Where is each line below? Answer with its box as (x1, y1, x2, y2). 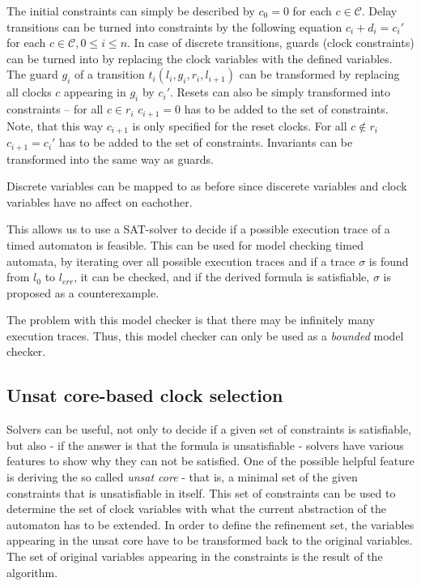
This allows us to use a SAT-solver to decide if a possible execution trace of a (6, 220, 390, 237)
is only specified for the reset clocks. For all (132, 117, 347, 134)
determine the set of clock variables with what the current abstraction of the (6, 500, 387, 517)
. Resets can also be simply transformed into (169, 83, 391, 101)
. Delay (361, 2, 398, 19)
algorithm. (6, 563, 58, 580)
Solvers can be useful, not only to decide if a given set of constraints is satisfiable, (6, 421, 412, 438)
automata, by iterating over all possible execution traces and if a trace (6, 252, 355, 269)
